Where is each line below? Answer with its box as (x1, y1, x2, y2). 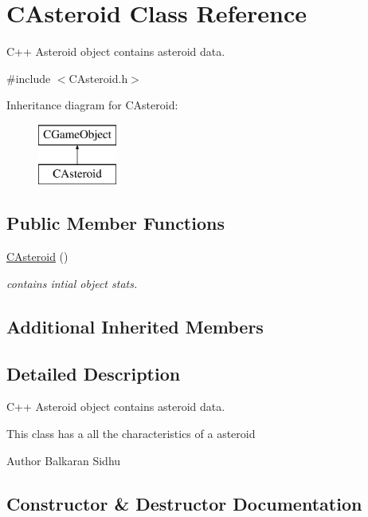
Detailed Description (6, 361, 181, 385)
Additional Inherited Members (6, 314, 264, 338)
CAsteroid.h (69, 69, 128, 86)
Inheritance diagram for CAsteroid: (6, 97, 178, 113)
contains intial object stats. (6, 274, 138, 291)
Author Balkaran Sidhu (6, 452, 121, 468)
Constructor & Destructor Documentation (6, 491, 362, 515)
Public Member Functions (6, 211, 225, 235)
